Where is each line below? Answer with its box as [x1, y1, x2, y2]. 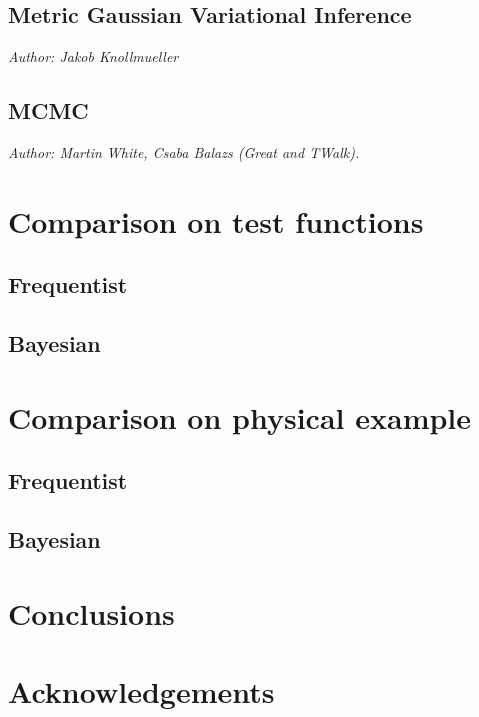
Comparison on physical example [8, 396, 472, 437]
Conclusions [8, 592, 175, 633]
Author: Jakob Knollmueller [8, 46, 179, 67]
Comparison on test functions [8, 200, 424, 241]
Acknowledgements [8, 671, 275, 712]
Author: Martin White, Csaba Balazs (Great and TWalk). [8, 142, 360, 162]
